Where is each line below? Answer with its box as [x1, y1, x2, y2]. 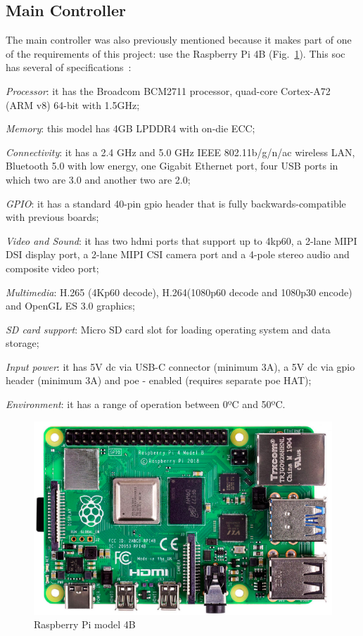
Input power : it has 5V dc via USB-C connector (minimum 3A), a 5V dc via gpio [6, 359, 355, 374]
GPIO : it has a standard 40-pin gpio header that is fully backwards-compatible [6, 196, 346, 210]
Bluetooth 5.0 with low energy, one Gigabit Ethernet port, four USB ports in [6, 158, 338, 173]
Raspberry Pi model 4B [34, 617, 136, 632]
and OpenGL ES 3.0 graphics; [6, 298, 135, 313]
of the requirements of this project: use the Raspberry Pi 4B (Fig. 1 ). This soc [6, 46, 345, 61]
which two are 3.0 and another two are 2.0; [6, 172, 191, 186]
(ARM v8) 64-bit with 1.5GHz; [6, 97, 140, 112]
